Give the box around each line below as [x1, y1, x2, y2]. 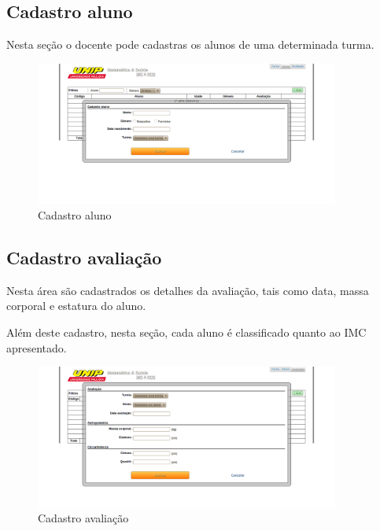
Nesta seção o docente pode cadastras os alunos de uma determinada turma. [6, 36, 374, 53]
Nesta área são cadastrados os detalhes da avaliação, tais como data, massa [6, 282, 369, 298]
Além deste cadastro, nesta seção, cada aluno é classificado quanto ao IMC [6, 324, 367, 340]
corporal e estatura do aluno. [6, 297, 146, 314]
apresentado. [6, 339, 67, 356]
